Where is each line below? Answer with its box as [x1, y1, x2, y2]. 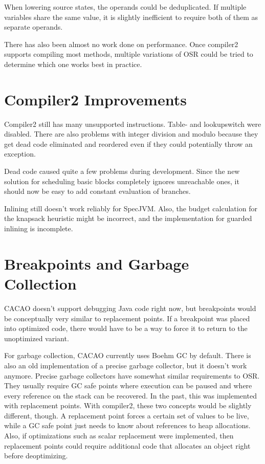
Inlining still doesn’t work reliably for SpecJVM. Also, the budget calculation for [4, 203, 257, 213]
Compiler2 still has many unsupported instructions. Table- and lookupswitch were [4, 118, 261, 129]
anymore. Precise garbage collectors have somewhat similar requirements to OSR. [4, 370, 260, 381]
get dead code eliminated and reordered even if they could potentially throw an [4, 138, 253, 149]
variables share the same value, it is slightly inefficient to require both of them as [4, 11, 258, 22]
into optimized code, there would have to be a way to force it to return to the [4, 323, 248, 334]
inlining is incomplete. [4, 223, 73, 234]
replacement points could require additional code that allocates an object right [4, 440, 251, 451]
